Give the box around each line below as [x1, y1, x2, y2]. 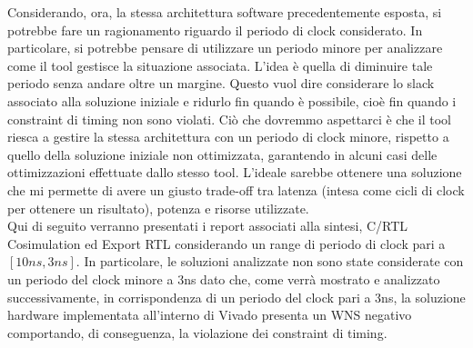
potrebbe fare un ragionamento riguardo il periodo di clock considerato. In [7, 20, 423, 39]
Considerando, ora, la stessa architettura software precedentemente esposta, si [7, 3, 442, 21]
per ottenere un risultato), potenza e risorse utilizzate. [7, 198, 309, 217]
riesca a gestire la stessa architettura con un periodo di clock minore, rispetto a [7, 127, 449, 146]
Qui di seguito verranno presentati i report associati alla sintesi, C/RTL [7, 216, 408, 235]
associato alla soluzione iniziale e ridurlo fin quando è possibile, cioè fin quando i [7, 91, 457, 110]
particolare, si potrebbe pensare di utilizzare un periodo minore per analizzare [7, 38, 443, 57]
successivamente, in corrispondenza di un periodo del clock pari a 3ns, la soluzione [7, 287, 466, 306]
